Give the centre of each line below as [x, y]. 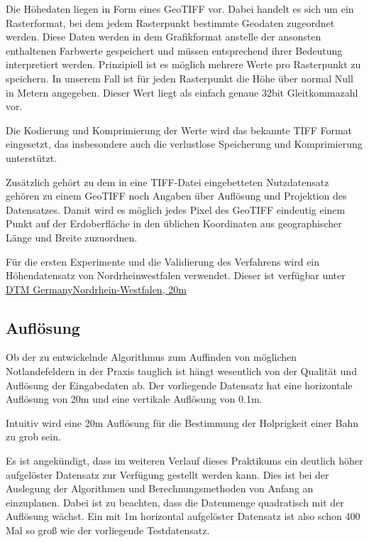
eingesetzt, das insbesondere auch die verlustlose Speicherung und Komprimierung [184, 144]
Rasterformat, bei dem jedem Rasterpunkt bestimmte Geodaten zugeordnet [170, 22]
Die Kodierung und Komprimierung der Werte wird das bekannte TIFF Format [179, 130]
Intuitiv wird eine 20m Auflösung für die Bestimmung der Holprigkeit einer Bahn [182, 422]
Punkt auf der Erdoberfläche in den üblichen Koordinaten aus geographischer [174, 223]
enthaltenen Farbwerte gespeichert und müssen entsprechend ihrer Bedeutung [174, 50]
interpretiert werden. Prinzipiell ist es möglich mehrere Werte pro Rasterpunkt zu [183, 64]
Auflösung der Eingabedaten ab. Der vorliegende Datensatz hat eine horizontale [179, 385]
